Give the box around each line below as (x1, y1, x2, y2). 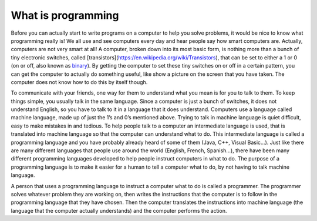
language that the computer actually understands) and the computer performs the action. (11, 207, 227, 214)
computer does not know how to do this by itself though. (11, 78, 148, 85)
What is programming (11, 9, 119, 22)
